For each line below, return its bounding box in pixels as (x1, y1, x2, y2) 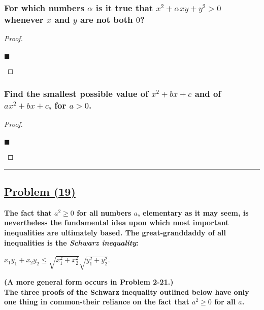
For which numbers (4, 1, 84, 14)
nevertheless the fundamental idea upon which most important (4, 217, 229, 228)
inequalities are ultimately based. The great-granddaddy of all (4, 227, 226, 238)
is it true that (95, 1, 153, 14)
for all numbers (77, 207, 131, 218)
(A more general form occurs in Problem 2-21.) (4, 277, 174, 287)
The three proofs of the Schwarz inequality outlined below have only (4, 286, 249, 297)
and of (194, 87, 221, 99)
